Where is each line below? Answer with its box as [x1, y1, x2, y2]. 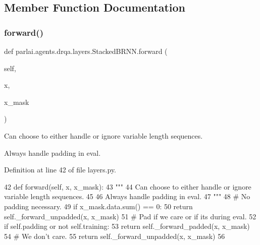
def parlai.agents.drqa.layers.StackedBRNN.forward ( [4, 46, 168, 56]
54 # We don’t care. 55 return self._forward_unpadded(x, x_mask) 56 [4, 230, 225, 241]
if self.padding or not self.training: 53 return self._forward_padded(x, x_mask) [4, 221, 250, 231]
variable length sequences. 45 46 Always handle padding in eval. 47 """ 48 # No [4, 191, 250, 202]
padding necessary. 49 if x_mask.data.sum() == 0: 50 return [4, 201, 193, 211]
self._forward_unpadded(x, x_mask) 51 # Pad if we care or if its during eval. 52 [4, 211, 256, 221]
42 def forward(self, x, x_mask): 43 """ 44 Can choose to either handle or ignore [4, 181, 251, 192]
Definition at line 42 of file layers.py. [4, 164, 116, 175]
